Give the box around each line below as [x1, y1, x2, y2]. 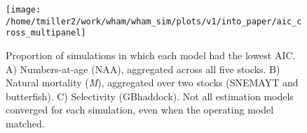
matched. [6, 116, 45, 130]
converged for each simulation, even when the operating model [6, 102, 274, 117]
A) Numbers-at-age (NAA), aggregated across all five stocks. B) [6, 61, 280, 76]
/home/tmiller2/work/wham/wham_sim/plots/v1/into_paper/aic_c [6, 16, 302, 26]
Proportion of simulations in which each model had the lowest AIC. [6, 47, 296, 62]
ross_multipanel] [6, 28, 86, 38]
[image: [6, 5, 41, 15]
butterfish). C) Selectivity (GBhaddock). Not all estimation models [6, 88, 294, 103]
